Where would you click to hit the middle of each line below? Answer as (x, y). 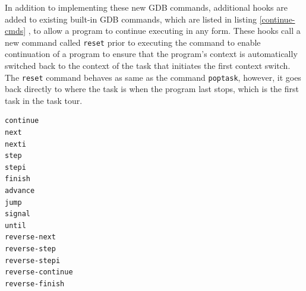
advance (20, 191)
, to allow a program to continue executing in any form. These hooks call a (164, 31)
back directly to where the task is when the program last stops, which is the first (152, 89)
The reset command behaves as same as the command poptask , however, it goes (153, 77)
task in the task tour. (44, 100)
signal (18, 214)
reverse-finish (35, 284)
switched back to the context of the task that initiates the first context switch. (148, 66)
